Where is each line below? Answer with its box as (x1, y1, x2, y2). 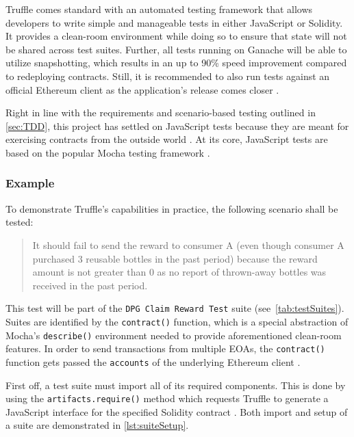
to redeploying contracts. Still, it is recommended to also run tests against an (5, 68, 330, 83)
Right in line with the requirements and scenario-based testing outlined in (5, 105, 316, 120)
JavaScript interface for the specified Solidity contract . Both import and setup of (5, 404, 348, 419)
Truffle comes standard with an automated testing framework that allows (5, 2, 313, 16)
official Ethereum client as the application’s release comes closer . (5, 82, 279, 96)
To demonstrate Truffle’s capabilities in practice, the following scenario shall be (5, 201, 338, 215)
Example (5, 174, 55, 191)
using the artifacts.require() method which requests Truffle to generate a (5, 391, 329, 406)
